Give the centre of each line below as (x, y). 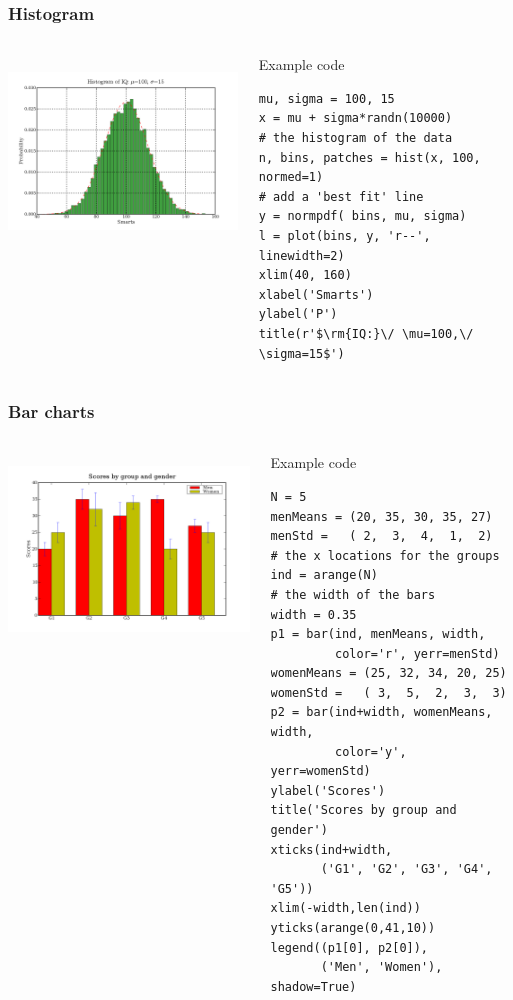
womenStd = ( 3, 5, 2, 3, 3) (388, 692)
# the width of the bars (353, 594)
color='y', (370, 751)
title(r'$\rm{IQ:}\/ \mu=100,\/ (366, 333)
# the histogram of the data (355, 138)
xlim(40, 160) (305, 275)
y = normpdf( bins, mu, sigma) (362, 216)
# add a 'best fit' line (341, 196)
